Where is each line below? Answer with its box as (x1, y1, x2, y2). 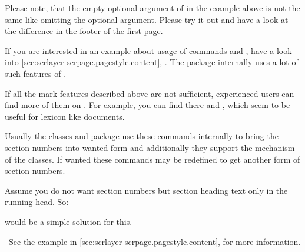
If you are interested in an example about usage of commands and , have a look (5, 44, 292, 56)
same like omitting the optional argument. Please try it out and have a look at (5, 13, 289, 25)
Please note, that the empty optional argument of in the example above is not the (5, 2, 300, 14)
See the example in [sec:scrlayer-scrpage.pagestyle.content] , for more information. (8, 235, 301, 247)
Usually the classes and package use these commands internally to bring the (5, 130, 279, 142)
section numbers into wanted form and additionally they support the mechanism (5, 141, 295, 153)
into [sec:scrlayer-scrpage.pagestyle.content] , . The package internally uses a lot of (5, 56, 299, 68)
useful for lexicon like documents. (5, 110, 125, 122)
